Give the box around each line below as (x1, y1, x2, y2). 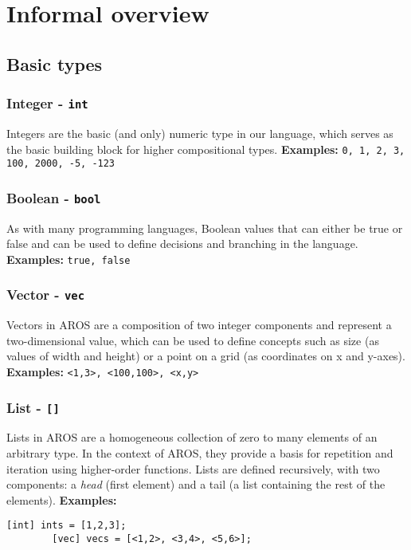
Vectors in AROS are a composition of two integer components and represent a (6, 316, 392, 333)
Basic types (6, 51, 103, 76)
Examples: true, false (6, 250, 131, 267)
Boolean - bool (6, 187, 101, 207)
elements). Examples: (6, 491, 117, 508)
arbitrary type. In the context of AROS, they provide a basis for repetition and (6, 445, 393, 462)
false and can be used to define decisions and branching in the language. (6, 235, 358, 252)
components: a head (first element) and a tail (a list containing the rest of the (6, 476, 386, 493)
